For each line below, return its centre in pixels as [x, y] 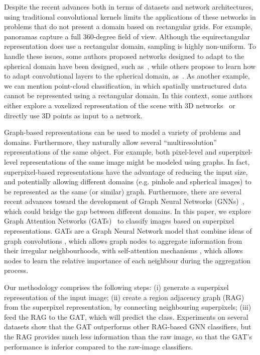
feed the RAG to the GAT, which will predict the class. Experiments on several [126, 316]
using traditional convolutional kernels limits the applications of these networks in [130, 16]
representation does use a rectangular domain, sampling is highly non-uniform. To [130, 46]
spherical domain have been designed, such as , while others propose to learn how [130, 66]
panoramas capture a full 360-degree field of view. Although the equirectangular [127, 36]
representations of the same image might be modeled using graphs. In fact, [135, 161]
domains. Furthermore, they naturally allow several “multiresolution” [110, 142]
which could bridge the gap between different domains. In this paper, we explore [127, 211]
